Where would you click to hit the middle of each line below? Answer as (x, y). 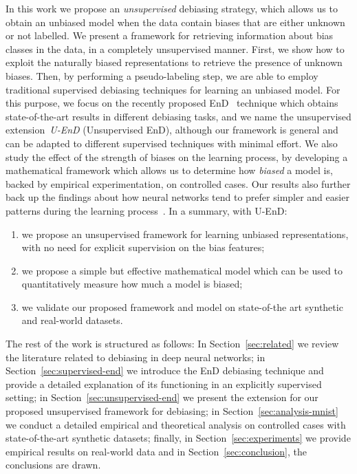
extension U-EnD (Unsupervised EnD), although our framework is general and (172, 130)
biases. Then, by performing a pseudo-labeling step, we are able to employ (162, 75)
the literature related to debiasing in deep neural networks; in (136, 357)
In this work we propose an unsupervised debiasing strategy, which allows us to (172, 8)
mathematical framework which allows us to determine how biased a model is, (169, 170)
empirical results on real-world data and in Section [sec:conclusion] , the (156, 451)
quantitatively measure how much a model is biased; (132, 284)
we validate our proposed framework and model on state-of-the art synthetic (182, 306)
